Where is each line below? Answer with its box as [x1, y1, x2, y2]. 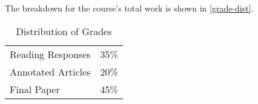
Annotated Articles [10, 64, 91, 79]
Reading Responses [10, 47, 91, 61]
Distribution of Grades [16, 24, 112, 38]
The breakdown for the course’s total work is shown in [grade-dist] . [5, 2, 254, 14]
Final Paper [10, 82, 60, 96]
